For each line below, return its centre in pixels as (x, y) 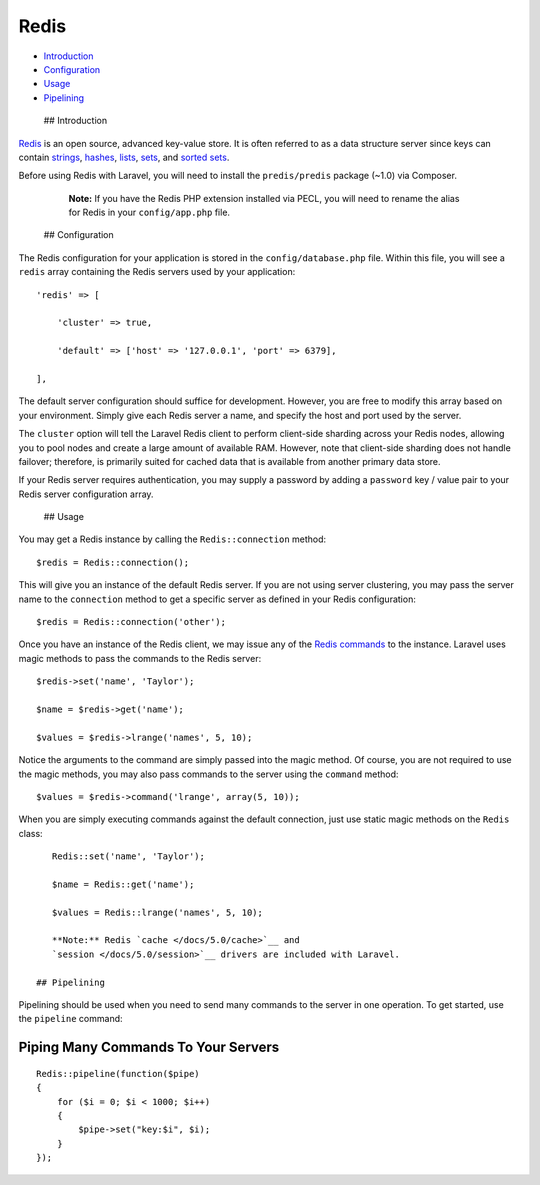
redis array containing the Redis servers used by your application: (157, 272)
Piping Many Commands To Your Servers (149, 1047)
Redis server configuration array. (86, 494)
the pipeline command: (71, 1019)
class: (31, 833)
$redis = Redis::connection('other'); (131, 622)
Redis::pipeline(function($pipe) (118, 1073)
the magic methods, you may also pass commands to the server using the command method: (208, 774)
